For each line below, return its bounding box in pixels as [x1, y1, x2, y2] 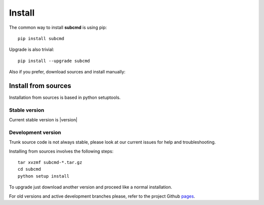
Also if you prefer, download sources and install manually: [9, 69, 126, 75]
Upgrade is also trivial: [9, 46, 54, 52]
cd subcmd [18, 166, 41, 172]
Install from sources [9, 81, 71, 90]
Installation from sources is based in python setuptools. [9, 94, 121, 100]
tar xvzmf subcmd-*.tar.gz [18, 159, 83, 165]
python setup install [18, 173, 69, 179]
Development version [9, 129, 61, 136]
